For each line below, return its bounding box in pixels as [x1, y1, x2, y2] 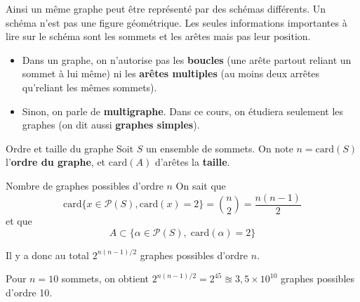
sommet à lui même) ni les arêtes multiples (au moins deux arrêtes [22, 66, 320, 81]
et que [6, 214, 32, 228]
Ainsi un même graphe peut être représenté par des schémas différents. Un [6, 1, 326, 15]
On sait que [175, 178, 226, 192]
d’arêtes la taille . [154, 155, 230, 169]
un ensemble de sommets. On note [146, 140, 293, 155]
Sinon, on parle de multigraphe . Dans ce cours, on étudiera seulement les [22, 103, 344, 118]
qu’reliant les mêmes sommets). [22, 79, 157, 94]
